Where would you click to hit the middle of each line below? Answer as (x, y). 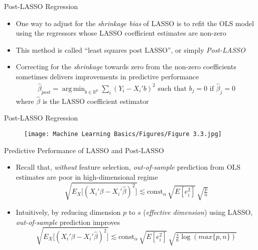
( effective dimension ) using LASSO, (198, 212)
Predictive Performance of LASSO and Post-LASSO (84, 150)
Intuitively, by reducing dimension (68, 212)
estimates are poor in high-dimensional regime (87, 176)
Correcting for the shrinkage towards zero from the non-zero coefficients (126, 67)
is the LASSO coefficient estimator (96, 101)
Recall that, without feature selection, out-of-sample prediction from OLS (128, 167)
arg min (74, 89)
